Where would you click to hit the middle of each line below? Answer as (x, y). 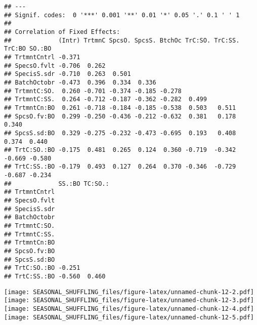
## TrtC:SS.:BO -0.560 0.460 (55, 276)
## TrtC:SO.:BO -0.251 (42, 268)
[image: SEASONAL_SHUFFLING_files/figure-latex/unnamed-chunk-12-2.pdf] (129, 292)
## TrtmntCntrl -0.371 (42, 57)
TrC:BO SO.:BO (28, 49)
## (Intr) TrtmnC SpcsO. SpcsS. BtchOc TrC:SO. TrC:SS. (122, 40)
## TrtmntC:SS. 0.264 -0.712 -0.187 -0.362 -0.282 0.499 (105, 99)
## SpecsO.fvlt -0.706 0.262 (55, 66)
